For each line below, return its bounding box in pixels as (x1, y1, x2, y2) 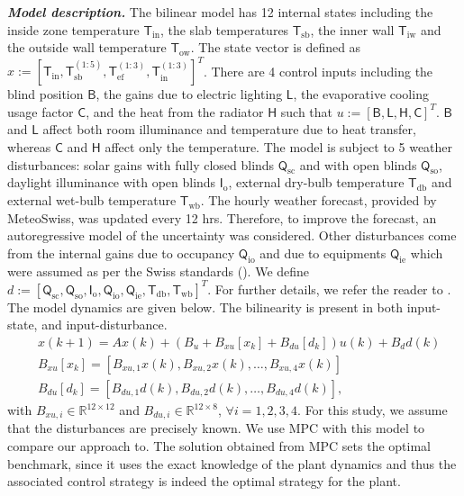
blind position (7, 85, 84, 104)
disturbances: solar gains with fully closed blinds (7, 155, 275, 174)
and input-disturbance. (41, 315, 168, 334)
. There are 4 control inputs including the (203, 61, 433, 80)
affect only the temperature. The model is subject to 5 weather (105, 138, 453, 157)
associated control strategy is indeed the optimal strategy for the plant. (7, 472, 401, 491)
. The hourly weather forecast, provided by (200, 191, 437, 210)
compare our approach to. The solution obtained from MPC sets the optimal (7, 437, 431, 455)
